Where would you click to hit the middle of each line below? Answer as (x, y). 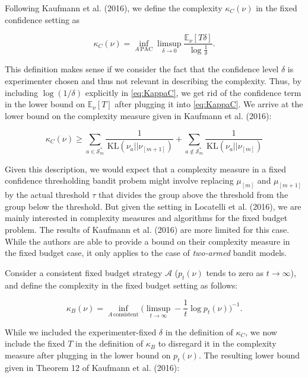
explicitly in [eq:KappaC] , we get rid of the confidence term (193, 92)
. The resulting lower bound (249, 355)
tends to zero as (235, 272)
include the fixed (35, 343)
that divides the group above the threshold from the (193, 195)
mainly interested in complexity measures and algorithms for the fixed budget (146, 218)
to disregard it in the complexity (217, 343)
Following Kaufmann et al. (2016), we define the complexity (114, 8)
